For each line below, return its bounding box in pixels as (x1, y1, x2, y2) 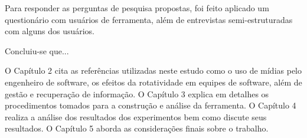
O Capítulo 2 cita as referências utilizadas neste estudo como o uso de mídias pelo (5, 64, 302, 77)
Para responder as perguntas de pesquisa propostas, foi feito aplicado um (5, 2, 269, 14)
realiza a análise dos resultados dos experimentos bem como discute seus (5, 110, 267, 123)
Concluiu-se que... (5, 44, 69, 57)
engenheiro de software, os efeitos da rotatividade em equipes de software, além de (5, 75, 302, 88)
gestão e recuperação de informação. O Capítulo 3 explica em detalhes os (5, 87, 269, 100)
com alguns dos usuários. (5, 25, 95, 37)
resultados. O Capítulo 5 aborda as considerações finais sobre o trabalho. (5, 122, 269, 134)
